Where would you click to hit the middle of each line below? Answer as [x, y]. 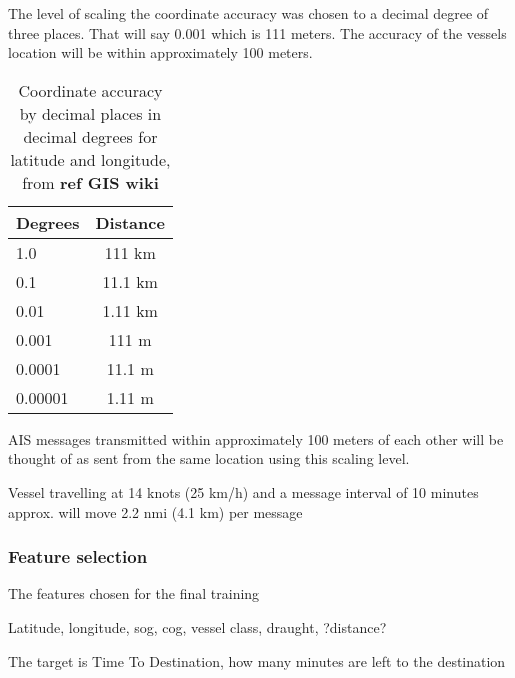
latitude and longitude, [90, 159]
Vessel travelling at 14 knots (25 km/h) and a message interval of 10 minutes [243, 491]
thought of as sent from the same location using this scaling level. [209, 458]
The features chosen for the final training [134, 593]
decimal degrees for [90, 136]
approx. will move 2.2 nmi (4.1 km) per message [155, 511]
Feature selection [78, 556]
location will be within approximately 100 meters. [160, 52]
